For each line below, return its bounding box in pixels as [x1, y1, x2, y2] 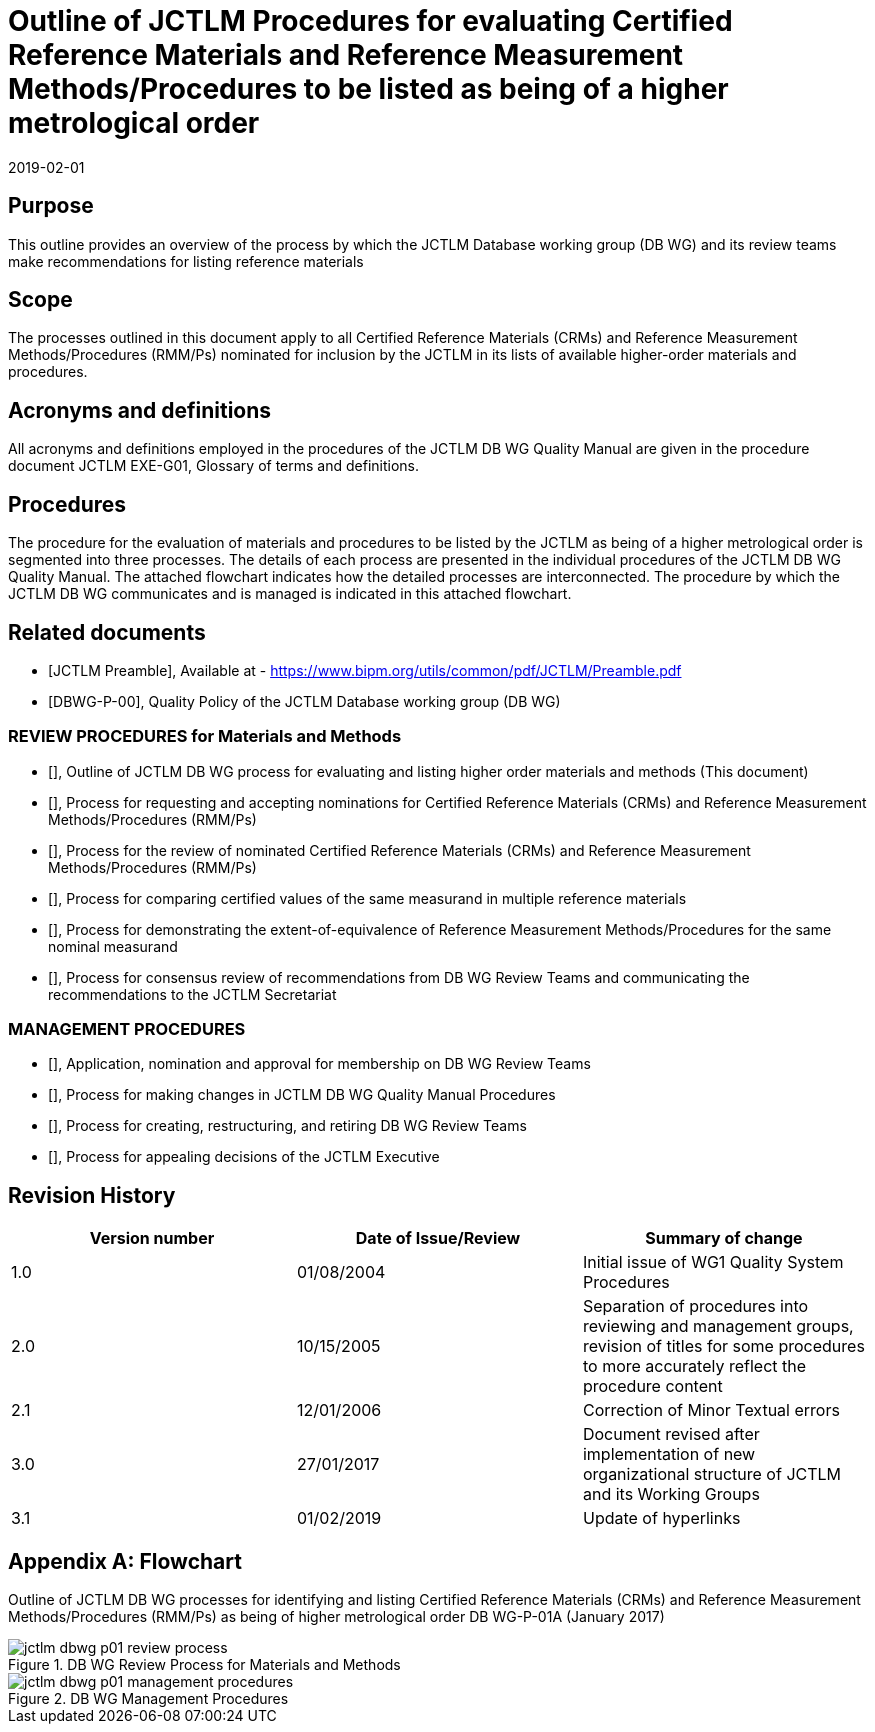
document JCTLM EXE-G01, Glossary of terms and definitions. [8, 457, 420, 475]
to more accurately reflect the [582, 1356, 807, 1377]
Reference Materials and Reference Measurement [8, 38, 684, 72]
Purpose [8, 193, 94, 219]
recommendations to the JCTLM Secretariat [48, 985, 337, 1003]
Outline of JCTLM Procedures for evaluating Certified [8, 4, 733, 38]
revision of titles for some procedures [582, 1336, 865, 1357]
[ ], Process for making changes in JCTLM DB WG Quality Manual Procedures [48, 1086, 556, 1104]
